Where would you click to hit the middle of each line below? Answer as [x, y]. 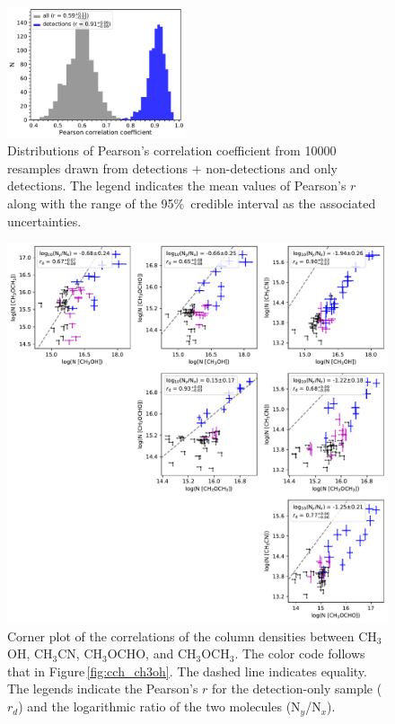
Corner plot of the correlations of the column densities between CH [192, 636]
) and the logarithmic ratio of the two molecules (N [159, 706]
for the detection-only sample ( [297, 689]
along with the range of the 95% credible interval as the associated [192, 203]
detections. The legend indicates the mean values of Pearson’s [177, 185]
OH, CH [30, 653]
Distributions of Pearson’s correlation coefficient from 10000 [172, 150]
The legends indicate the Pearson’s [103, 689]
